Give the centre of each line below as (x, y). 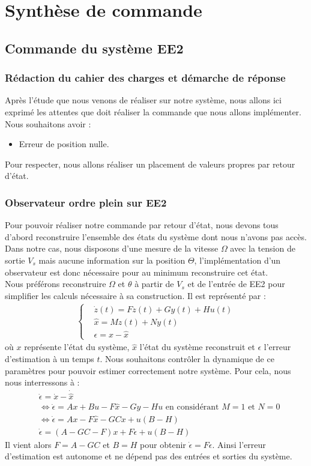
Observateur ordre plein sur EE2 (86, 202)
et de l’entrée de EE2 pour (236, 284)
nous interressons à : (42, 382)
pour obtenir (163, 444)
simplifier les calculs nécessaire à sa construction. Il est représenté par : (135, 295)
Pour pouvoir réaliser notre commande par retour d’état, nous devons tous (142, 225)
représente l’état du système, (77, 347)
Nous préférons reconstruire (56, 284)
